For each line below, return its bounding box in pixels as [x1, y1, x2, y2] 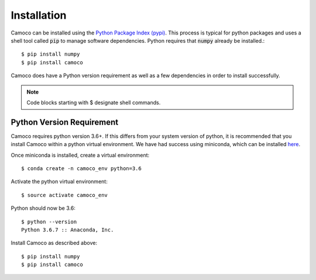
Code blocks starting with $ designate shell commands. [26, 99, 161, 106]
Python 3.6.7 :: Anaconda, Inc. [21, 226, 114, 233]
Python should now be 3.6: [11, 205, 75, 212]
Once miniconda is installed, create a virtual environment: [11, 151, 150, 158]
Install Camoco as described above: [11, 240, 98, 247]
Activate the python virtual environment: [11, 178, 108, 185]
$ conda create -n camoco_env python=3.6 [21, 165, 142, 172]
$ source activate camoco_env [21, 192, 108, 198]
